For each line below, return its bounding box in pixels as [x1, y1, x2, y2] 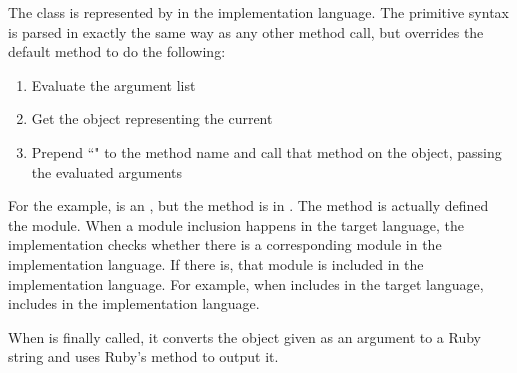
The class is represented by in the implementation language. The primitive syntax [8, 2, 509, 22]
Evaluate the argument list [31, 74, 196, 95]
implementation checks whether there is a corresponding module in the [8, 234, 442, 255]
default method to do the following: [8, 41, 226, 62]
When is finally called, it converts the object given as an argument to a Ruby [8, 326, 481, 347]
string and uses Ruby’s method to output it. [8, 346, 279, 367]
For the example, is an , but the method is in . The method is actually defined [8, 195, 489, 216]
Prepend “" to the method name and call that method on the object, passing [31, 141, 502, 162]
